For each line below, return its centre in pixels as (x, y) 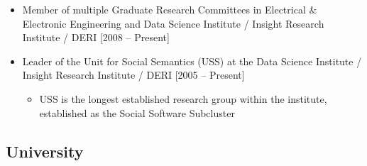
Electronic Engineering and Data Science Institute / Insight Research (173, 23)
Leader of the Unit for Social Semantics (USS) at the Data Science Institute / (192, 61)
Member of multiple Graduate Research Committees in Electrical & (170, 9)
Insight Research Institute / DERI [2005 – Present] (133, 75)
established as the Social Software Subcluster (137, 112)
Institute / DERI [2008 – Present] (96, 37)
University (45, 151)
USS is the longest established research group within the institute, (183, 98)
